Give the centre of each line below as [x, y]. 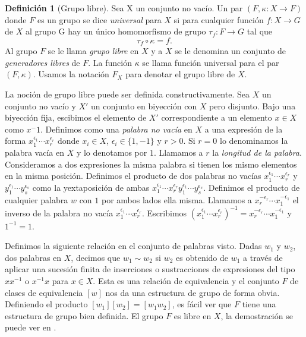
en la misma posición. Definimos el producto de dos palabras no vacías [133, 176]
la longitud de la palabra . [257, 152]
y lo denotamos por [112, 152]
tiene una [259, 304]
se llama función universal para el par [211, 62]
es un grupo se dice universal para [99, 19]
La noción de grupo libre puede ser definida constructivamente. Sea [127, 94]
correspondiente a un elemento [217, 117]
